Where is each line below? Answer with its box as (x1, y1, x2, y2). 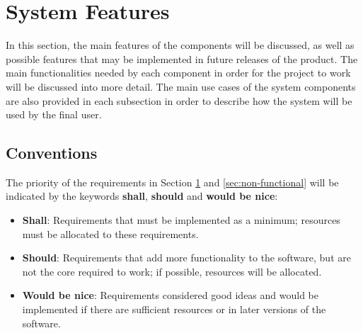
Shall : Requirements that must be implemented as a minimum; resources (22, 213, 340, 227)
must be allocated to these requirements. (22, 226, 199, 241)
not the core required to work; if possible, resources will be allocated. (22, 264, 322, 278)
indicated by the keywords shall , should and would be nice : (6, 188, 278, 203)
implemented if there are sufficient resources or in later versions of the (22, 302, 326, 317)
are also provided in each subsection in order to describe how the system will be (6, 93, 352, 108)
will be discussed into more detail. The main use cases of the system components (6, 79, 356, 94)
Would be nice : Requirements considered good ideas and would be (22, 288, 319, 303)
